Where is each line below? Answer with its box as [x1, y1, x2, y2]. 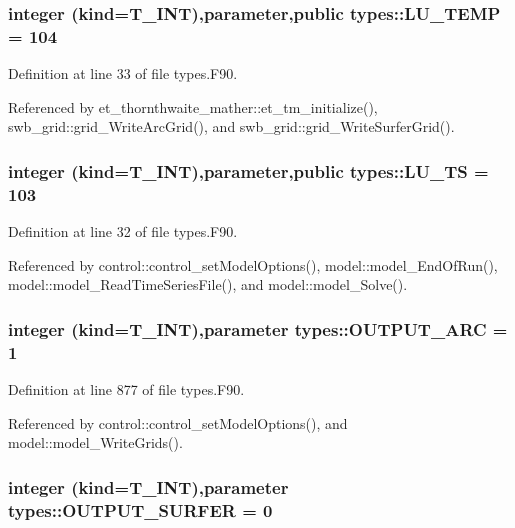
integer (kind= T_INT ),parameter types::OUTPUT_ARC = [8, 316, 508, 341]
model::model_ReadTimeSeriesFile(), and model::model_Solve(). [8, 274, 408, 295]
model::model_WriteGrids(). [8, 432, 183, 453]
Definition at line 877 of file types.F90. [8, 378, 245, 399]
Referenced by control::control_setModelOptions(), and [8, 412, 348, 433]
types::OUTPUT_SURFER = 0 [8, 497, 273, 522]
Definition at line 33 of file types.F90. [8, 63, 238, 84]
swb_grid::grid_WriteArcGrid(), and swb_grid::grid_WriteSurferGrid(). [8, 116, 455, 137]
